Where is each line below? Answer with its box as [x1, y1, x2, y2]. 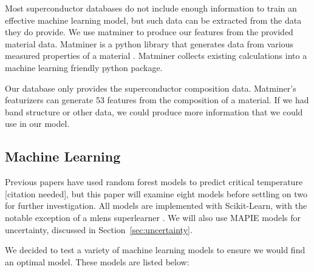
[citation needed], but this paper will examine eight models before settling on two [5, 187, 308, 200]
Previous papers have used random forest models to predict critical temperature [5, 175, 303, 188]
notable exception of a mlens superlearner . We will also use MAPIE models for [5, 211, 301, 223]
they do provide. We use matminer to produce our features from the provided [5, 25, 293, 38]
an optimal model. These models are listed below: [5, 255, 189, 268]
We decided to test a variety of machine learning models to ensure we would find [5, 243, 305, 256]
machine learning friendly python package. [5, 61, 163, 73]
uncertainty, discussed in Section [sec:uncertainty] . [5, 223, 193, 236]
